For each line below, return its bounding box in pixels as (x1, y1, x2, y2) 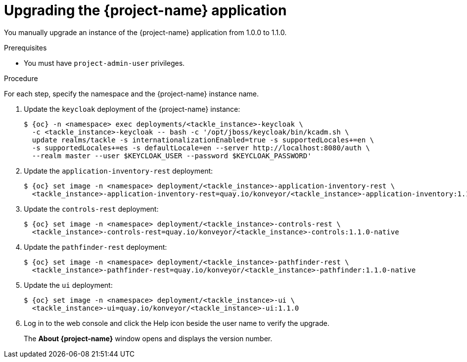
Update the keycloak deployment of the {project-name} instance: (24, 104, 240, 113)
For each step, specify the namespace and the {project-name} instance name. (4, 89, 259, 98)
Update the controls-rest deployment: (24, 204, 159, 213)
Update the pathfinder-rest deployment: (24, 242, 167, 251)
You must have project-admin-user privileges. (24, 58, 185, 67)
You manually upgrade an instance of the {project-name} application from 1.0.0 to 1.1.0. (4, 28, 287, 37)
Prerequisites (4, 43, 47, 52)
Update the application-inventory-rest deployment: (24, 166, 213, 175)
